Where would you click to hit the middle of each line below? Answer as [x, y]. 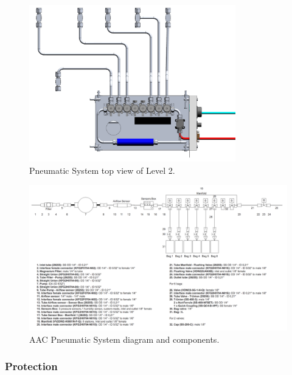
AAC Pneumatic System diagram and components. [124, 339]
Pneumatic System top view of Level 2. [102, 170]
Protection [31, 366]
